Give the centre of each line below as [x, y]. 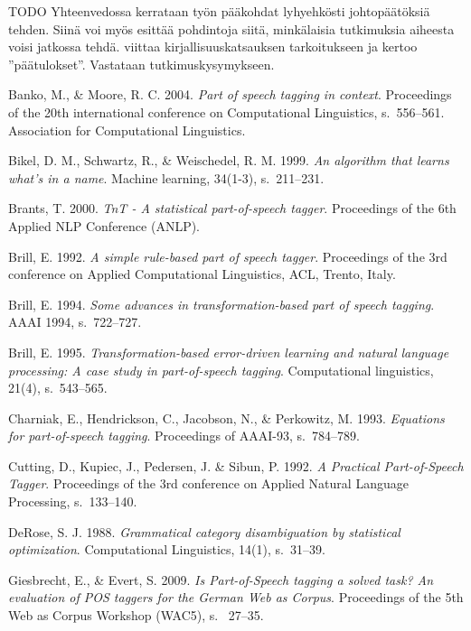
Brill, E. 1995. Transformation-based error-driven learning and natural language [229, 352]
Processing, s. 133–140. [73, 501]
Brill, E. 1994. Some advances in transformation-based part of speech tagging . [221, 304]
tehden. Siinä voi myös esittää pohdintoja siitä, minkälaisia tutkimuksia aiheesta [231, 28]
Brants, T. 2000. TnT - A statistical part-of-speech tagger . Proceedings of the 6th [232, 208]
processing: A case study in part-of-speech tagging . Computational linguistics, [221, 370]
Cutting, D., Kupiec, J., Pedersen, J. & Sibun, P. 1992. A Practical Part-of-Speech [236, 465]
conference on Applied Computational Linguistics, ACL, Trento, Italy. [202, 274]
